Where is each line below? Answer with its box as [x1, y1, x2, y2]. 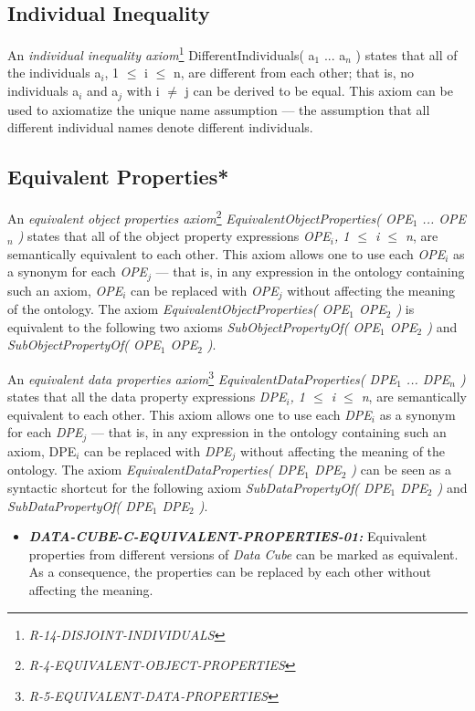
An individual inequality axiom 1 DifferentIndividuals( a [7, 43, 315, 64]
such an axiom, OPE [7, 280, 123, 299]
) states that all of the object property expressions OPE [17, 226, 331, 246]
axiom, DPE [7, 441, 77, 460]
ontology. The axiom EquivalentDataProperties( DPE [7, 460, 305, 479]
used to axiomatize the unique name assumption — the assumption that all [7, 99, 430, 119]
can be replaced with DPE [84, 441, 232, 460]
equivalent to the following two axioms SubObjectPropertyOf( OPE [7, 317, 381, 336]
